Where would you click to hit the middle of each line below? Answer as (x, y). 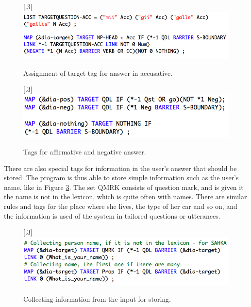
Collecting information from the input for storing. (97, 299)
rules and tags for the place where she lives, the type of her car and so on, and (121, 206)
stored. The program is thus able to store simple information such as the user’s (121, 178)
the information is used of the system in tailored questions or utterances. (112, 215)
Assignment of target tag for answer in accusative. (98, 73)
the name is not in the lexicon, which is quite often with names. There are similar (125, 196)
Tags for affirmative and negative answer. (85, 151)
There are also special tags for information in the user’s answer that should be (120, 168)
